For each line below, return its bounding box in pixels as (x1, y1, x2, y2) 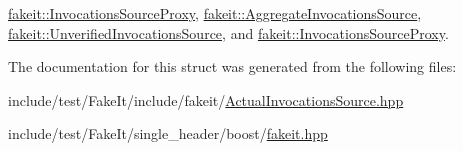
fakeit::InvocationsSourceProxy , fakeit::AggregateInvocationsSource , (8, 3, 422, 23)
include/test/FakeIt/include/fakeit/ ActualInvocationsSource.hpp (8, 89, 404, 110)
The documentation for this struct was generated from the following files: (8, 56, 457, 77)
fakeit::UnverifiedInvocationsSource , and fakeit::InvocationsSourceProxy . (8, 22, 449, 43)
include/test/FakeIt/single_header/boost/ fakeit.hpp (8, 123, 328, 144)
